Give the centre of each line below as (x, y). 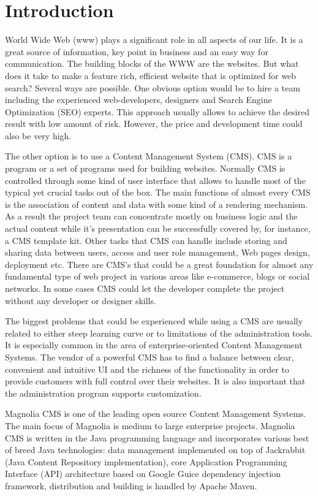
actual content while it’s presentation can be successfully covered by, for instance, (158, 228)
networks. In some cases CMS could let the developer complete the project (145, 288)
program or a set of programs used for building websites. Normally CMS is (145, 168)
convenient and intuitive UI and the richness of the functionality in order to (147, 369)
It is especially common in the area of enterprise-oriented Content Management (154, 345)
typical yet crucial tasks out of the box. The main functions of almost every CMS (158, 192)
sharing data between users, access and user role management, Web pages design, (157, 252)
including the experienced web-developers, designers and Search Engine (138, 100)
